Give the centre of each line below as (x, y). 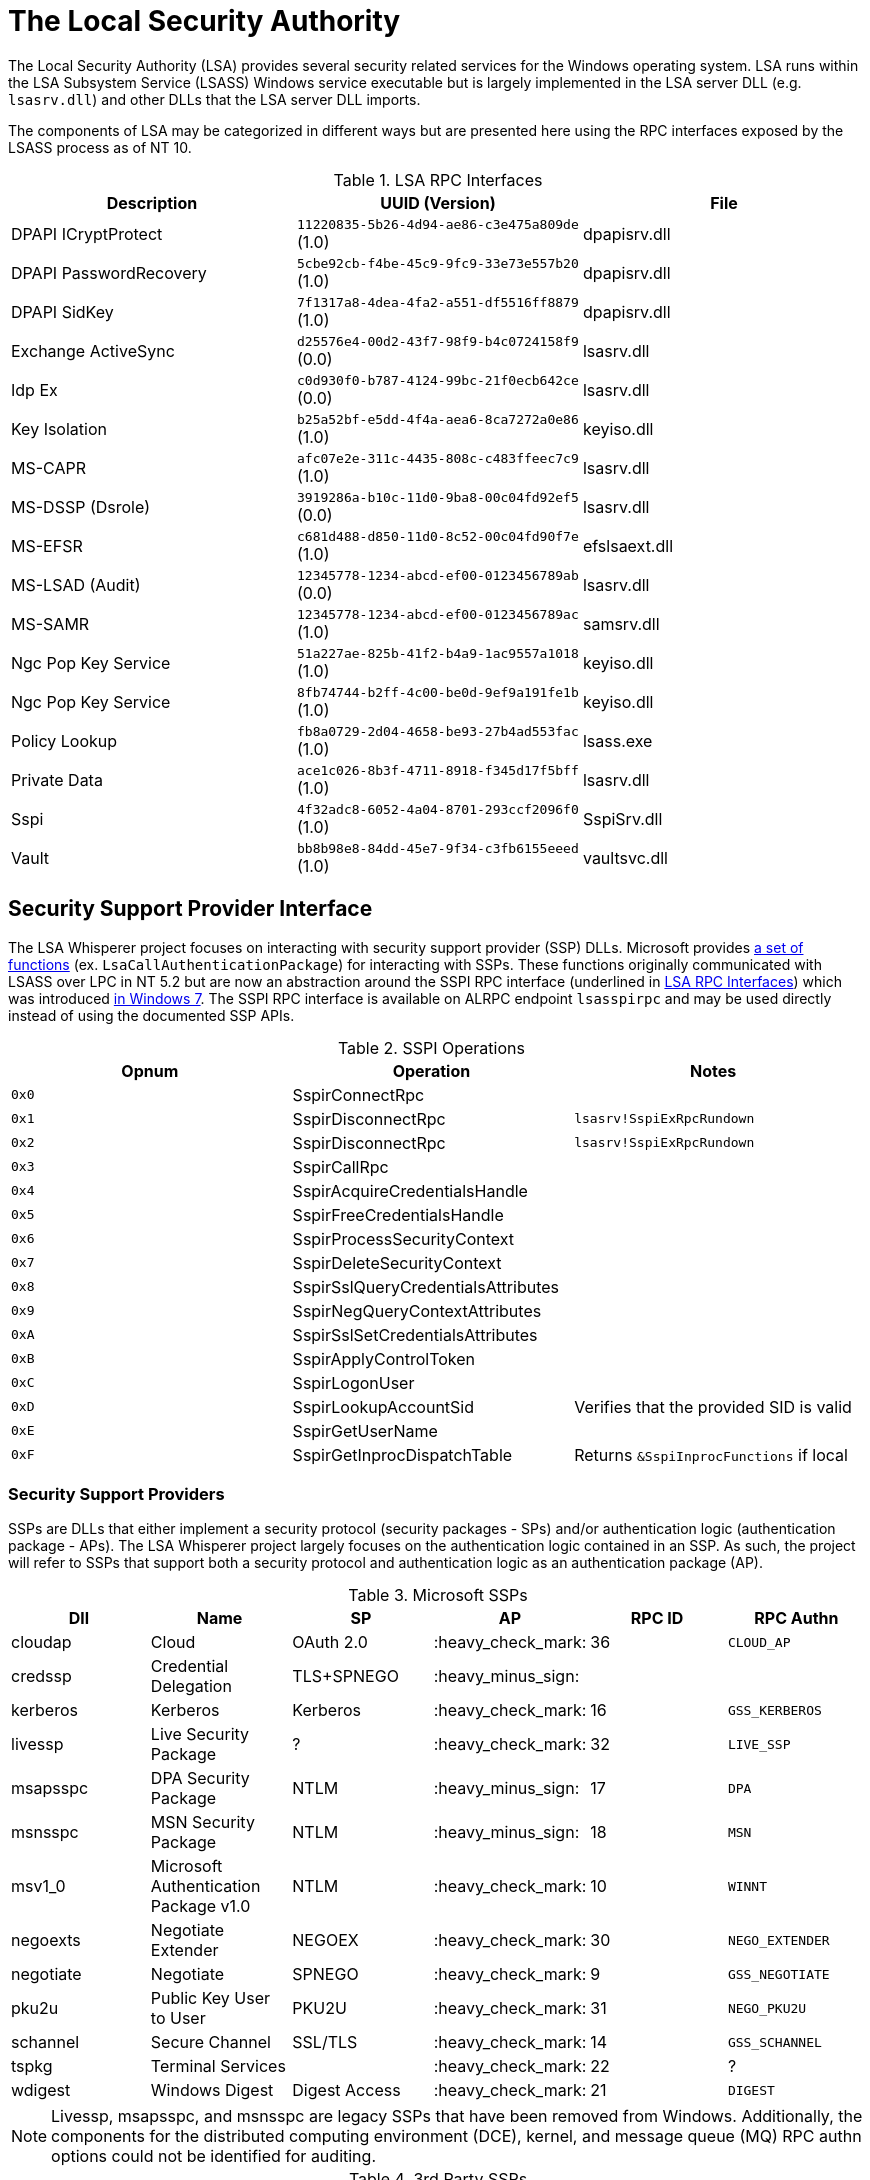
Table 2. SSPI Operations (431, 1047)
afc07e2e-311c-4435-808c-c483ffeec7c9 (437, 458)
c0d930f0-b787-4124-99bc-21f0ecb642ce (437, 380)
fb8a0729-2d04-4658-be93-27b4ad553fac (437, 731)
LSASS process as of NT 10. (100, 147)
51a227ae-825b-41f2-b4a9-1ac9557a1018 (437, 653)
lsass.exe (617, 741)
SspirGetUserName (365, 1430)
